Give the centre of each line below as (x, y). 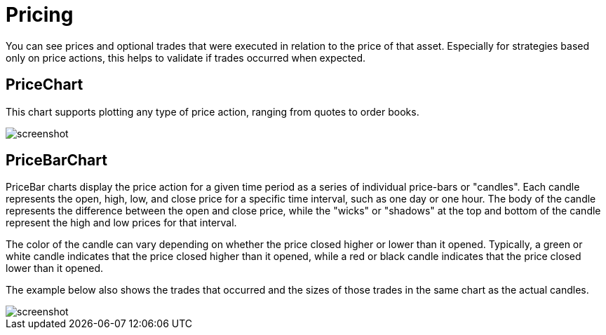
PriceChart (45, 85)
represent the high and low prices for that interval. (121, 223)
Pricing (40, 15)
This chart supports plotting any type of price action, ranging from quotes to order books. (213, 111)
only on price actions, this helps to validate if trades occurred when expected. (186, 57)
